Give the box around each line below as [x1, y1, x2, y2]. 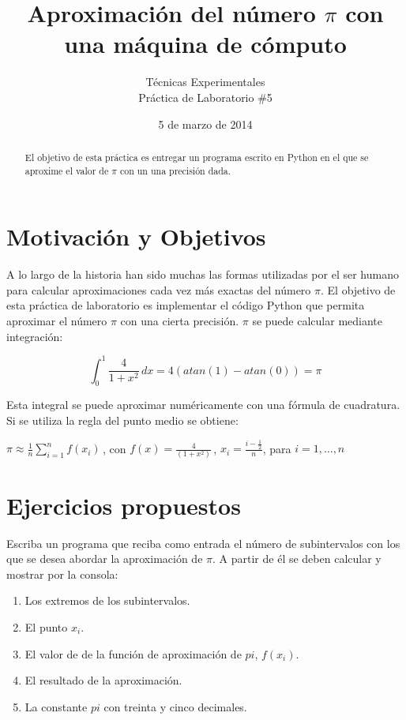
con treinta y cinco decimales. [103, 698, 247, 714]
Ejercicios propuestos [6, 489, 241, 521]
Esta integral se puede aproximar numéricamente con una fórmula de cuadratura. [6, 396, 400, 413]
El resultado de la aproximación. [24, 672, 182, 688]
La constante [24, 698, 88, 714]
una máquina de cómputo [64, 28, 347, 60]
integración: [6, 328, 63, 344]
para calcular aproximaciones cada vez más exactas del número [6, 281, 311, 298]
